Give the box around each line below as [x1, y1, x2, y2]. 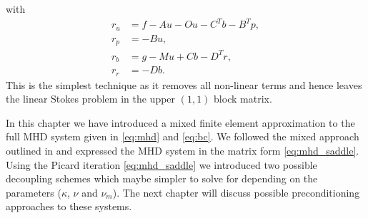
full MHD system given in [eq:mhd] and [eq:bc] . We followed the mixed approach [6, 129, 359, 144]
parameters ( [6, 185, 61, 199]
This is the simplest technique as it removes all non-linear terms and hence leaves [6, 77, 362, 92]
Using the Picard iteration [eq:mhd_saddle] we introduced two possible [6, 157, 317, 172]
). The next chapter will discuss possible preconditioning [112, 185, 360, 199]
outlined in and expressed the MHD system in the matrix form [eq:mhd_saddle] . [6, 142, 359, 157]
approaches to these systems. [6, 199, 132, 214]
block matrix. [214, 91, 272, 106]
